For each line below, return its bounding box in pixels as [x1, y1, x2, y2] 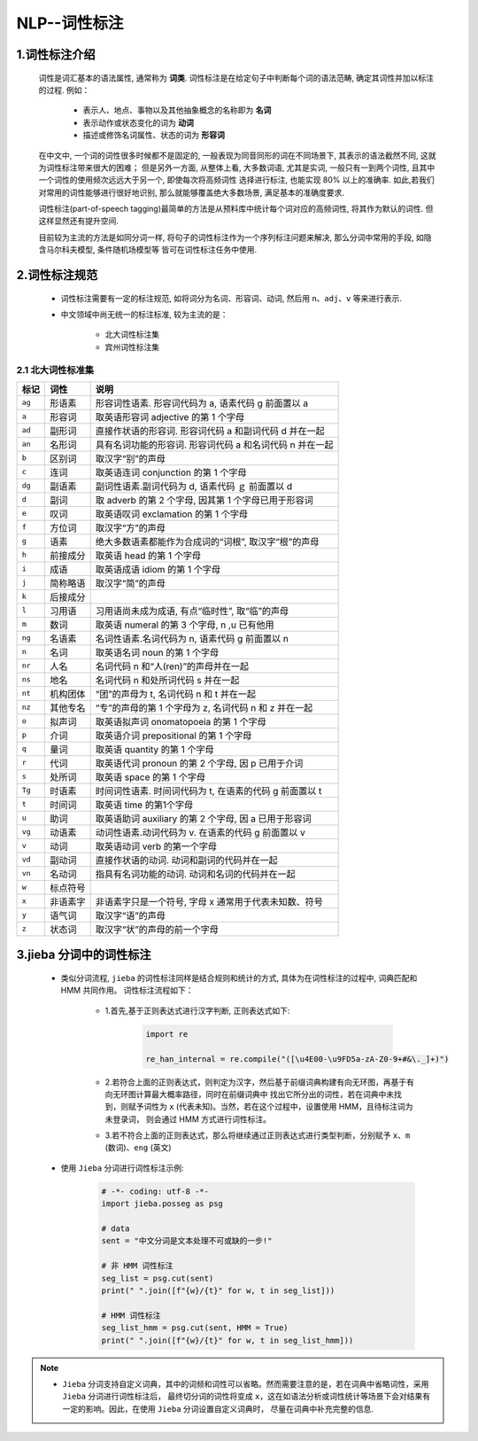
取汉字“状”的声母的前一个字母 [95, 923, 219, 935]
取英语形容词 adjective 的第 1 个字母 [95, 410, 245, 423]
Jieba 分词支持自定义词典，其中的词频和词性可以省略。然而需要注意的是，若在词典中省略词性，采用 [62, 1378, 429, 1389]
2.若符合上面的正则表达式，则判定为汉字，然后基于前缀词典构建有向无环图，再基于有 [104, 1077, 415, 1087]
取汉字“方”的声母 [95, 521, 166, 534]
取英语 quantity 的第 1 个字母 [95, 743, 214, 755]
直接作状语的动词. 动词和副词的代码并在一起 [95, 853, 278, 866]
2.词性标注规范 [16, 268, 98, 283]
